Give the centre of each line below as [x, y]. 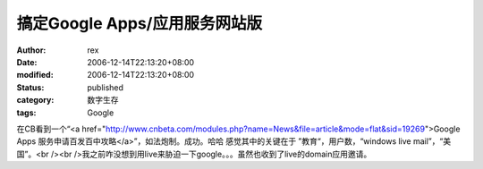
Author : [31, 50]
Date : [27, 62]
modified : [35, 75]
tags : [26, 113]
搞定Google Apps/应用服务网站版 [140, 23]
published [106, 87]
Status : [30, 87]
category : [35, 100]
